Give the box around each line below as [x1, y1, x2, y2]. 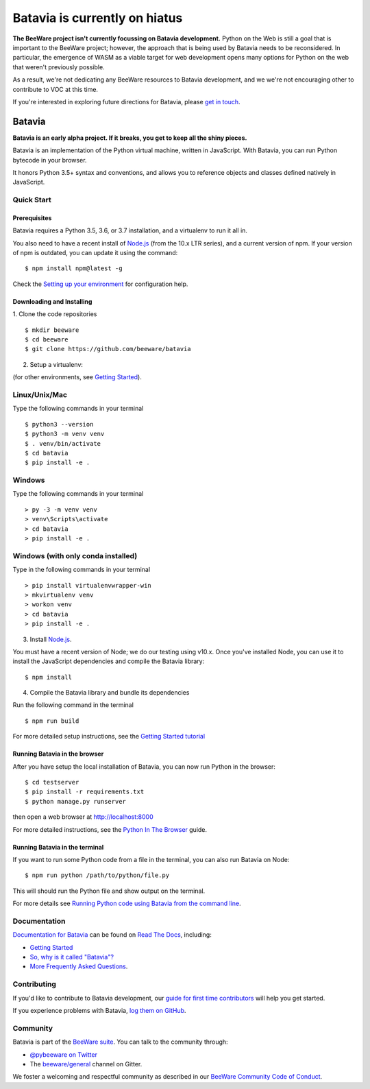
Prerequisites [12, 213, 52, 222]
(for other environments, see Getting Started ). [12, 373, 142, 381]
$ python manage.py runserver [25, 798, 127, 805]
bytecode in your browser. [12, 156, 87, 164]
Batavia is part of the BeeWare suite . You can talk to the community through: [12, 1038, 229, 1046]
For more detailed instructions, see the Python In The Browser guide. [12, 825, 208, 833]
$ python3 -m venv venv [25, 430, 105, 438]
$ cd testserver [25, 778, 79, 787]
